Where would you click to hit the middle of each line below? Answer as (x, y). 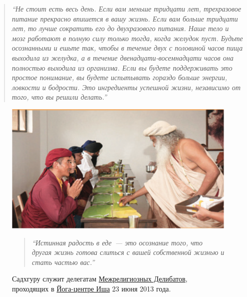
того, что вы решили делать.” (59, 97)
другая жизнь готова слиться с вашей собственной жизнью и (128, 252)
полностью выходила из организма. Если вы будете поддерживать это (122, 67)
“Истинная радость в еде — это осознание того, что (117, 242)
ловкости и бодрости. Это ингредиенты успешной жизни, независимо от (126, 87)
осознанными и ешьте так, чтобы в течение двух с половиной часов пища (127, 48)
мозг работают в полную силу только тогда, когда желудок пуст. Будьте (127, 38)
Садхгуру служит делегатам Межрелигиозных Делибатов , (100, 279)
